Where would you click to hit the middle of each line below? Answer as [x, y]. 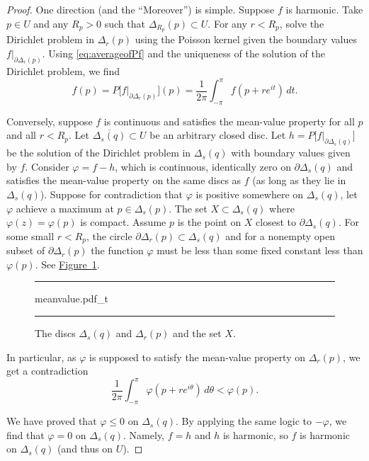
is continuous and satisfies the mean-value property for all [229, 121]
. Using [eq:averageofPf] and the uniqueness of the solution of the [183, 53]
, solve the [302, 23]
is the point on [209, 222]
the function [117, 250]
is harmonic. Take [324, 9]
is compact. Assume [123, 222]
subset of [26, 250]
